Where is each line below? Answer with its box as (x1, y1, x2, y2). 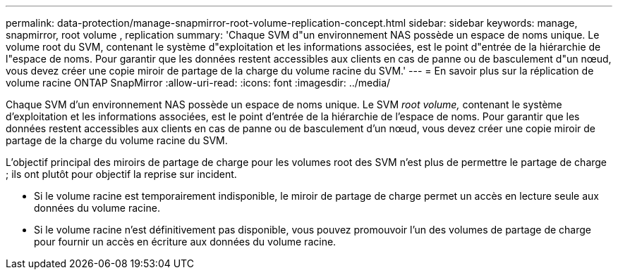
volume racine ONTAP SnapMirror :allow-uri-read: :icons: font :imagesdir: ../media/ (6, 77, 391, 89)
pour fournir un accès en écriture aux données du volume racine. (34, 236, 337, 248)
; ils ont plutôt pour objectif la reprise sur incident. (6, 168, 237, 180)
